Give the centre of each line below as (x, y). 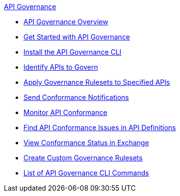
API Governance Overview (66, 22)
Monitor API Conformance (66, 112)
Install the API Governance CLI (73, 52)
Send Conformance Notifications (76, 97)
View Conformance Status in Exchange (86, 143)
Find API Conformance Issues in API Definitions (100, 127)
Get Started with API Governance (77, 37)
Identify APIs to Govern (61, 67)
